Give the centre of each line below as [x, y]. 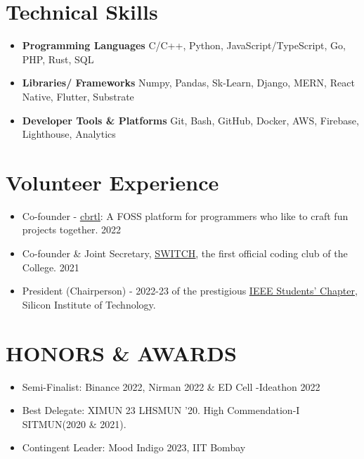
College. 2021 [51, 267]
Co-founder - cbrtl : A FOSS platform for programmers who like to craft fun [185, 215]
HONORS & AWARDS [121, 353]
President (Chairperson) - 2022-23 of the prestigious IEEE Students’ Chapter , [190, 291]
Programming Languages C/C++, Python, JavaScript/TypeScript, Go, [184, 45]
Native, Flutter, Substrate [78, 96]
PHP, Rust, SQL [58, 59]
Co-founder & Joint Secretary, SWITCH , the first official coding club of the [185, 253]
